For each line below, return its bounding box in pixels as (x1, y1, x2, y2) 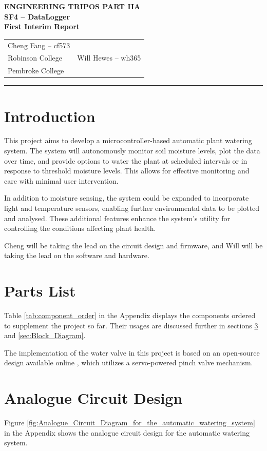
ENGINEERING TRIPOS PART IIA (4, 1, 141, 11)
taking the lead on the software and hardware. (4, 250, 149, 261)
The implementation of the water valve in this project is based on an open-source (4, 347, 260, 358)
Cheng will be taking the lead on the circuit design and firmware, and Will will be (4, 240, 263, 250)
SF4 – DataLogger (4, 11, 70, 22)
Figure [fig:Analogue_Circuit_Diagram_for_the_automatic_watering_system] (4, 417, 255, 428)
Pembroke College (8, 65, 64, 76)
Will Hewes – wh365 (77, 52, 141, 63)
